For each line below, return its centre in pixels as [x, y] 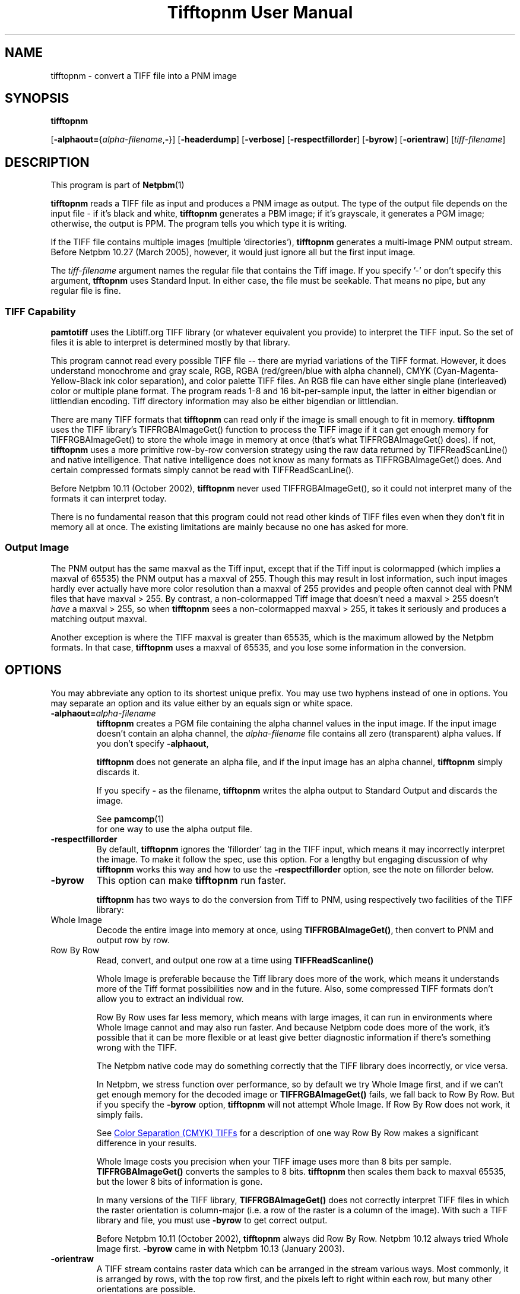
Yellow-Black [76, 381]
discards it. [118, 772]
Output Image [37, 548]
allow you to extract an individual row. [170, 998]
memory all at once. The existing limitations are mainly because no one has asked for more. [229, 527]
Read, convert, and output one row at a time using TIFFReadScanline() [235, 960]
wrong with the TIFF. [137, 1047]
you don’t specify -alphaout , [153, 743]
